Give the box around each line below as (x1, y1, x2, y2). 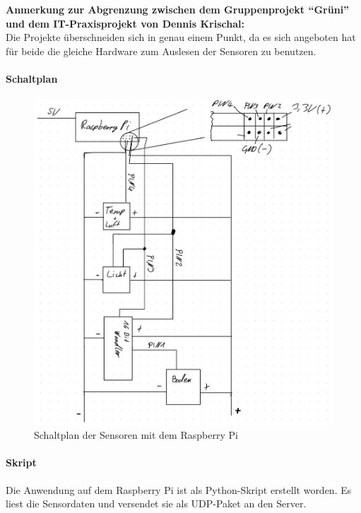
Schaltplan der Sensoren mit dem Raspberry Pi (34, 427, 238, 442)
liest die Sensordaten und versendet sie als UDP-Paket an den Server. (6, 496, 307, 511)
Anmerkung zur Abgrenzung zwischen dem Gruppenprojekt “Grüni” (6, 2, 350, 16)
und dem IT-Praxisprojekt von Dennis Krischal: (6, 16, 244, 30)
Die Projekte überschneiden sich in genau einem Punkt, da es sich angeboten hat (6, 30, 356, 45)
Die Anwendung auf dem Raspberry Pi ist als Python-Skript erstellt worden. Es (6, 482, 352, 497)
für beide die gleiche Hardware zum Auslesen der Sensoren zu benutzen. (6, 43, 316, 58)
